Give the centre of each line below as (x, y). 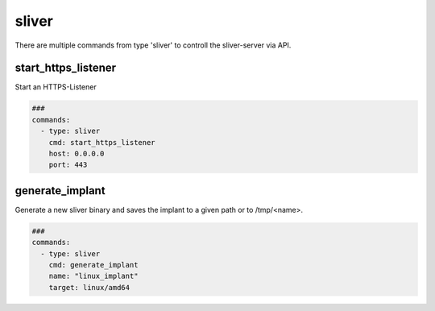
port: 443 (68, 165)
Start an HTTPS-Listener (56, 87)
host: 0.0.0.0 (77, 153)
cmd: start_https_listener (102, 142)
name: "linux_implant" (93, 276)
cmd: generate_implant (93, 265)
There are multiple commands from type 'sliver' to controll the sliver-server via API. (153, 45)
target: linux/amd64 (89, 287)
